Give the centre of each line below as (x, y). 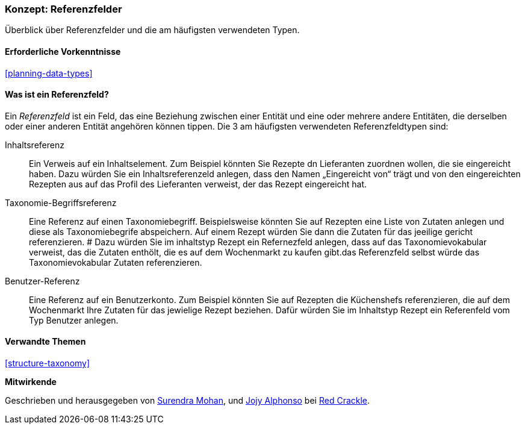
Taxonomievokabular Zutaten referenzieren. (116, 262)
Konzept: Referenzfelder (64, 9)
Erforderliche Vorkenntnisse (63, 51)
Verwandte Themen (45, 342)
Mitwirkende (31, 382)
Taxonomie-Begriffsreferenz (61, 202)
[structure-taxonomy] (48, 363)
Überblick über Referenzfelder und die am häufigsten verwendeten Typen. (152, 30)
